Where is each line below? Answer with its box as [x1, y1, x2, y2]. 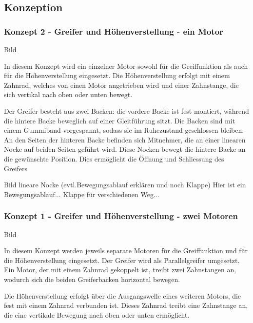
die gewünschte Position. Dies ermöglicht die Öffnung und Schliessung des [4, 153, 224, 163]
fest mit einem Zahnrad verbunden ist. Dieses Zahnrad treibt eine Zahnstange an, [4, 300, 248, 310]
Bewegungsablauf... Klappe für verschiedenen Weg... [4, 189, 159, 199]
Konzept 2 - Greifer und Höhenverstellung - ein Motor [4, 25, 223, 37]
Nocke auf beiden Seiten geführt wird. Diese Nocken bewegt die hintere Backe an [4, 144, 246, 154]
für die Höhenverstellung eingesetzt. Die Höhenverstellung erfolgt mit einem [4, 70, 230, 81]
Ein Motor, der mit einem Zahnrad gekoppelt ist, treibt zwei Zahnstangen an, [4, 264, 236, 275]
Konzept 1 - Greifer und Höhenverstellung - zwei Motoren [4, 210, 238, 222]
